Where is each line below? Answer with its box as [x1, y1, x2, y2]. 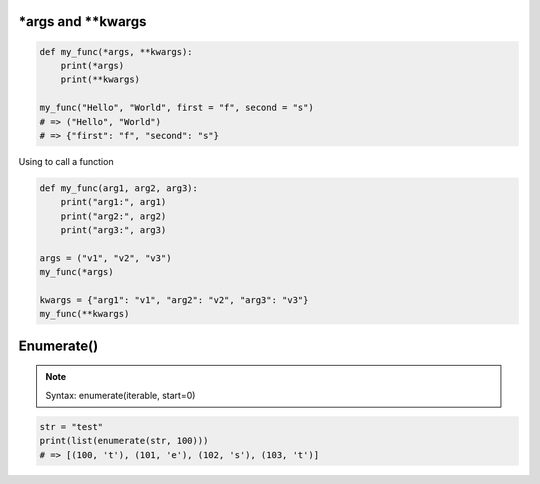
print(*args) [60, 60, 125, 71]
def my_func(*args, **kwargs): [39, 46, 194, 57]
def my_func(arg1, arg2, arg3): [39, 182, 199, 194]
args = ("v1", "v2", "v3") [39, 252, 172, 264]
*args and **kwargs [18, 13, 147, 30]
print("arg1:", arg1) [60, 196, 167, 208]
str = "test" [39, 421, 104, 432]
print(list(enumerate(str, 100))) [39, 435, 209, 447]
